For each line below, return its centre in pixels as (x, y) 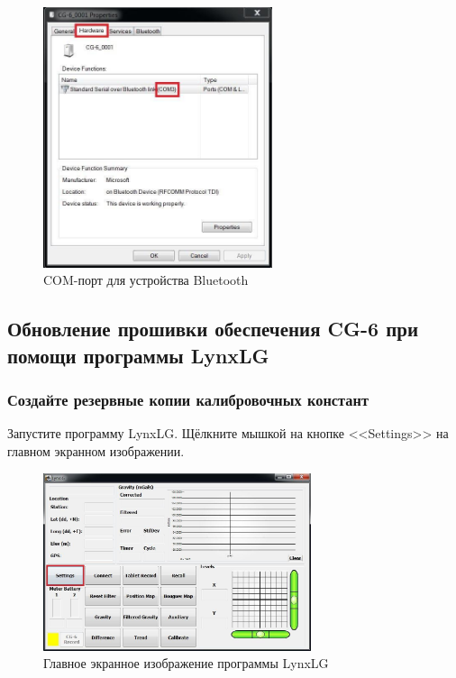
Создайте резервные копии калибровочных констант (188, 400)
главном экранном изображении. (96, 451)
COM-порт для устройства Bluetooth (146, 280)
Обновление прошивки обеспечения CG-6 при (213, 329)
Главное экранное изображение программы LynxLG (186, 663)
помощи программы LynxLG (138, 355)
